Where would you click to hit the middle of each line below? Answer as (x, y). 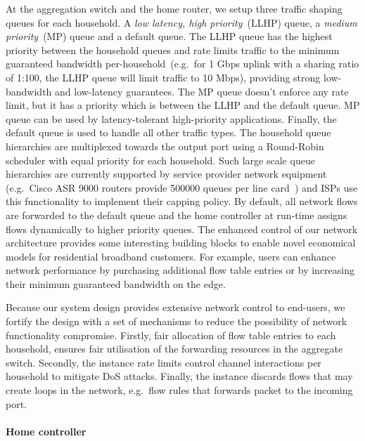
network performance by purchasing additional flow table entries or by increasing (180, 270)
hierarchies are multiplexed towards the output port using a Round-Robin (165, 146)
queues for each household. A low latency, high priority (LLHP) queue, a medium (181, 22)
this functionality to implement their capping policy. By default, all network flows (182, 201)
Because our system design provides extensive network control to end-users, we (175, 307)
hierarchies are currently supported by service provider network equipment (166, 174)
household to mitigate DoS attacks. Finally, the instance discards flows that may (179, 376)
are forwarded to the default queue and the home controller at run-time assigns (177, 215)
